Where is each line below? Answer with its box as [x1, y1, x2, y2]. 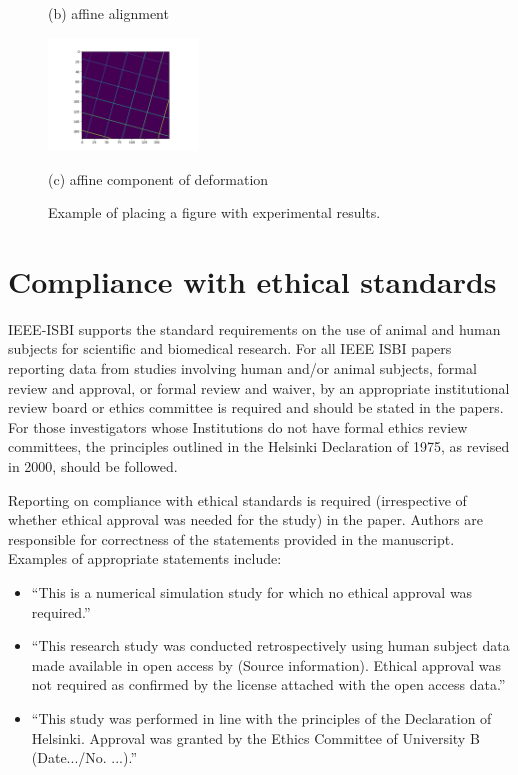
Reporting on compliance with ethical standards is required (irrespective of [8, 489, 467, 510]
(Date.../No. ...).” [31, 747, 138, 768]
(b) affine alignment [48, 3, 169, 23]
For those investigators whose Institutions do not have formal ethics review [8, 416, 468, 437]
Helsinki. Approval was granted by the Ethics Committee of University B [31, 727, 480, 748]
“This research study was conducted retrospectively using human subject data [31, 635, 510, 656]
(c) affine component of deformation [48, 168, 269, 189]
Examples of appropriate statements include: [8, 548, 282, 569]
